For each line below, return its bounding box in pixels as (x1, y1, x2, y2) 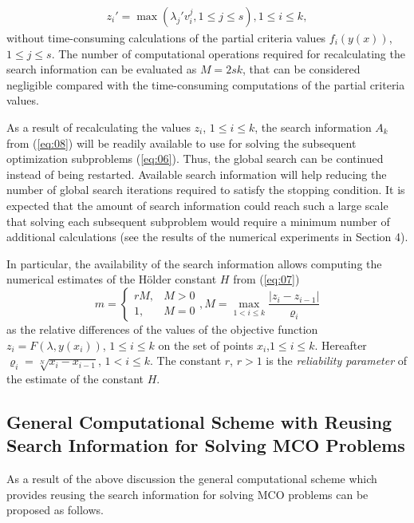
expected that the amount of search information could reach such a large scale (6, 196, 388, 213)
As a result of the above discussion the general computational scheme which (6, 470, 377, 487)
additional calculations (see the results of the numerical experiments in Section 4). (6, 228, 408, 245)
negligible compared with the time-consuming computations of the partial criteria (6, 76, 405, 93)
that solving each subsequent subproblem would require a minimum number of (6, 212, 390, 229)
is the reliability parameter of (266, 352, 408, 369)
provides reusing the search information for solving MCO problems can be (6, 485, 369, 502)
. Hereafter (314, 336, 367, 353)
